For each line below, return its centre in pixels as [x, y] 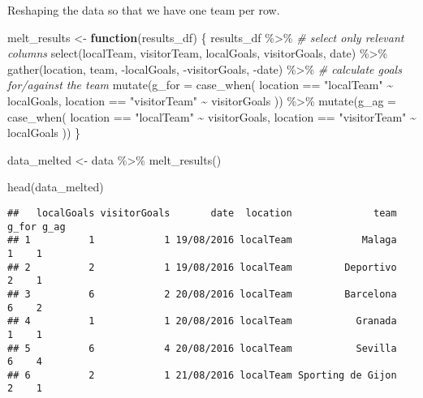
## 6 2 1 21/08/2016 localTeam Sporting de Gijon [202, 375]
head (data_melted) [56, 187]
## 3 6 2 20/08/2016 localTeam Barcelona [202, 294]
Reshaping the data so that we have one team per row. [144, 10]
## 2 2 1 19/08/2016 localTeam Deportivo [202, 267]
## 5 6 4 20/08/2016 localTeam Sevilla [202, 348]
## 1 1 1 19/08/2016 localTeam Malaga [202, 240]
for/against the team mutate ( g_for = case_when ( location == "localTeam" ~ [201, 85]
